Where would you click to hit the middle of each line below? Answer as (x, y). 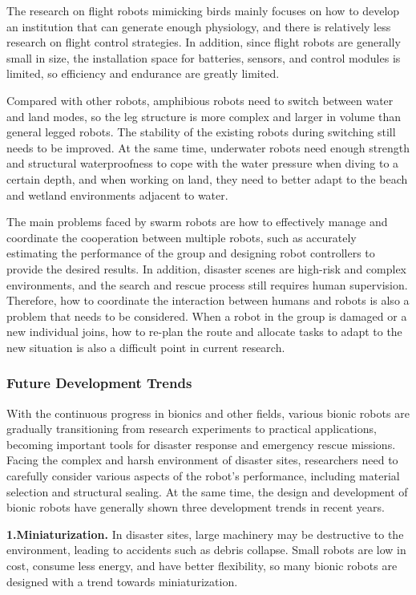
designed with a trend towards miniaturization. (122, 581)
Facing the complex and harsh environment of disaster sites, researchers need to (202, 460)
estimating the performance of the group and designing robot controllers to (191, 253)
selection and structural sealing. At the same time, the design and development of (207, 491)
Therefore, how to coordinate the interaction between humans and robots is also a (208, 300)
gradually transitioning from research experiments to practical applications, (192, 429)
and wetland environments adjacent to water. (117, 194)
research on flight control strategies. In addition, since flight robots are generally (204, 42)
